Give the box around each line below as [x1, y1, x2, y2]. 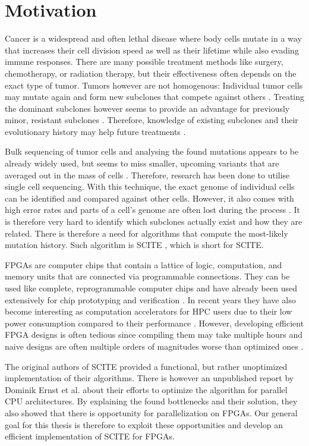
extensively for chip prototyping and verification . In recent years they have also [5, 293, 296, 306]
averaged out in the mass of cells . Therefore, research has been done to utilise [5, 168, 290, 181]
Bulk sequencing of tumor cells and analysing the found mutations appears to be [5, 145, 299, 158]
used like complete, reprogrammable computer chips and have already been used [5, 282, 297, 294]
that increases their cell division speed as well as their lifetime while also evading [5, 43, 299, 56]
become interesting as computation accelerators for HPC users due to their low [5, 305, 292, 318]
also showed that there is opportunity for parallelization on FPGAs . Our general [5, 406, 298, 419]
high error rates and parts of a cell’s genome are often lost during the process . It [5, 203, 300, 216]
